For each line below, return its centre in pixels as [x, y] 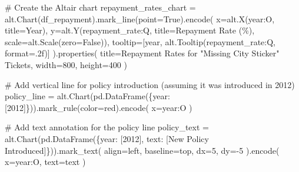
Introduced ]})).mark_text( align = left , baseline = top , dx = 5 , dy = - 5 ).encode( [142, 150]
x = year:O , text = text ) [45, 162]
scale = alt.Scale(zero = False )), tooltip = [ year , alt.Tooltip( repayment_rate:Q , [140, 41]
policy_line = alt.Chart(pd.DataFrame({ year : [87, 96]
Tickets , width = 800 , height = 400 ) [66, 64]
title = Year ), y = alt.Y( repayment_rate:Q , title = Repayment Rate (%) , [130, 30]
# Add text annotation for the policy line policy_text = [107, 127]
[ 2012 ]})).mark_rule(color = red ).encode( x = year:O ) [99, 107]
